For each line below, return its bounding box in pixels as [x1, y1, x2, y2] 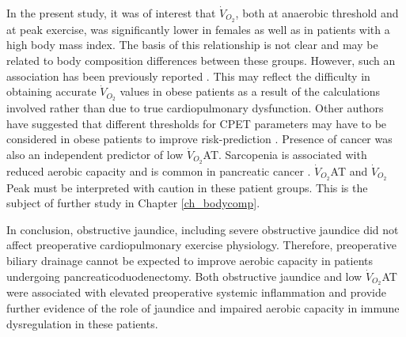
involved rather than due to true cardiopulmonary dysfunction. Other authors [6, 100, 384, 116]
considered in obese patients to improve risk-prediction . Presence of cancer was [6, 131, 393, 147]
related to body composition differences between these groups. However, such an [6, 52, 396, 69]
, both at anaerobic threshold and [235, 5, 399, 21]
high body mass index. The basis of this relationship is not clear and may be [6, 36, 378, 53]
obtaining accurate [6, 83, 97, 100]
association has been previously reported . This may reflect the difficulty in [6, 67, 370, 84]
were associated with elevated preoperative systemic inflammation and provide [6, 284, 386, 301]
